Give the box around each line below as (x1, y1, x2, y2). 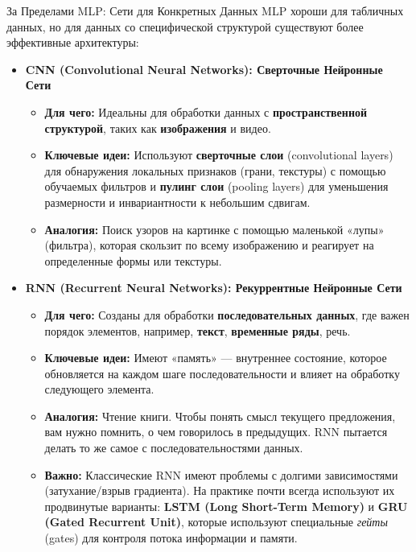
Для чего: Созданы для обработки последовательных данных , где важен (44, 306, 410, 323)
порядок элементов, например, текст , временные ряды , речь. (44, 322, 351, 339)
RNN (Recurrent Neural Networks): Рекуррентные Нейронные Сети (25, 279, 402, 296)
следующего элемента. (44, 381, 154, 398)
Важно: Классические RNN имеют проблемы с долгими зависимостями (44, 466, 398, 483)
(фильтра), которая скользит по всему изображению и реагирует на (44, 237, 374, 253)
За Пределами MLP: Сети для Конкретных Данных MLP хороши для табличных (6, 2, 404, 19)
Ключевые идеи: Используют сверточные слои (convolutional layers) (44, 146, 393, 163)
